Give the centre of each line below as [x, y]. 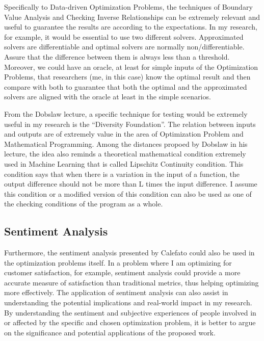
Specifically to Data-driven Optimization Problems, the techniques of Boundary [128, 7]
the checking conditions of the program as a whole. [84, 204]
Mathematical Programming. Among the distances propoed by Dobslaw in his [126, 143]
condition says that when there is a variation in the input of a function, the [122, 174]
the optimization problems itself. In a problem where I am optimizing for [118, 262]
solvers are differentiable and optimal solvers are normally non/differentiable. [124, 47]
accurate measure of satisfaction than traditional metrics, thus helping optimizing [131, 282]
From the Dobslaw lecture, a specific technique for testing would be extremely [126, 113]
